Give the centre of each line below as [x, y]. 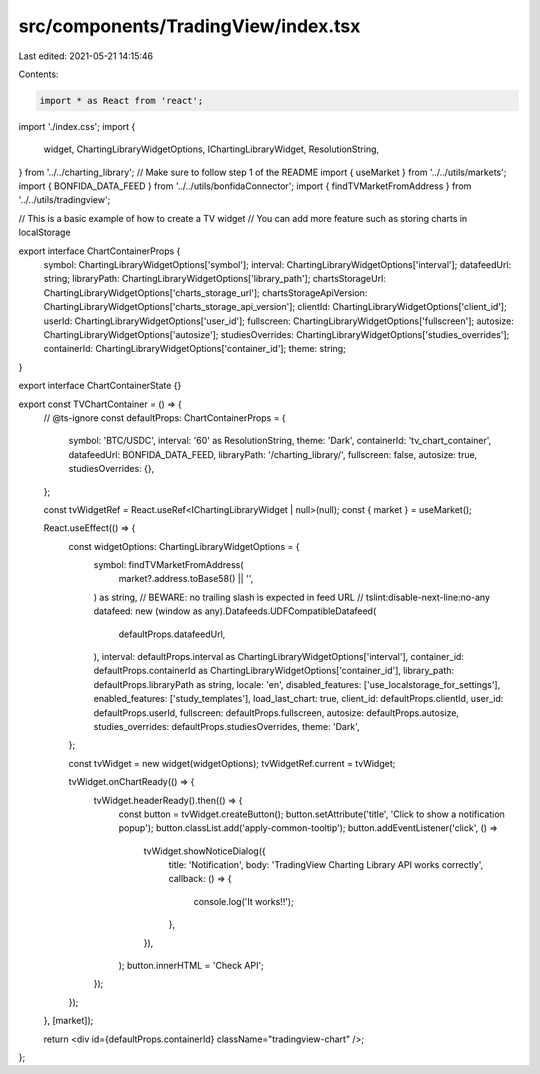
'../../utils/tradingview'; [64, 200]
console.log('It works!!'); [243, 901]
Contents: [38, 74]
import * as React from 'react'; [121, 100]
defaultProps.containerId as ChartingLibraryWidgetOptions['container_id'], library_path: [274, 671]
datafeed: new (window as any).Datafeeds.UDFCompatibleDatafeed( [235, 611]
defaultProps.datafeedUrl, [172, 634]
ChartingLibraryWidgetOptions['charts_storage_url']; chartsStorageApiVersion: [205, 292]
